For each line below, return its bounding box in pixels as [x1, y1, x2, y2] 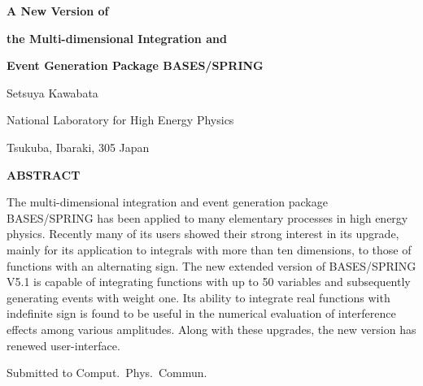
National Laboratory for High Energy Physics [7, 111, 234, 128]
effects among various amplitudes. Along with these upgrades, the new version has [7, 320, 416, 337]
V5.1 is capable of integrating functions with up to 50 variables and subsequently [7, 273, 411, 290]
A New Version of [7, 2, 109, 19]
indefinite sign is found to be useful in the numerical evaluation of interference [7, 305, 396, 322]
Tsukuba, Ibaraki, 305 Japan [7, 138, 150, 155]
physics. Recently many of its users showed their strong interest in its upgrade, [7, 225, 399, 242]
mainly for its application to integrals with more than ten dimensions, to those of [7, 241, 412, 258]
